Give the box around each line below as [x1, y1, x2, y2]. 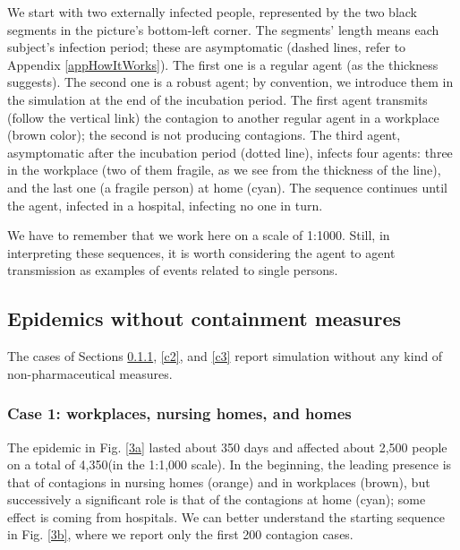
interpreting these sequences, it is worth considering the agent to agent [7, 243, 396, 262]
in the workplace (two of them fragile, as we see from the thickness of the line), [7, 160, 441, 179]
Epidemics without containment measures [7, 305, 402, 332]
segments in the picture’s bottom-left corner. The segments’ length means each [7, 20, 439, 39]
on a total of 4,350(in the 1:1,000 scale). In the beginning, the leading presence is [7, 455, 452, 474]
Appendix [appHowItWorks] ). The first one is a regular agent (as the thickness [7, 55, 439, 73]
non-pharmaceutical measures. [7, 364, 173, 382]
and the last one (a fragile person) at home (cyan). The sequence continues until [7, 177, 447, 196]
